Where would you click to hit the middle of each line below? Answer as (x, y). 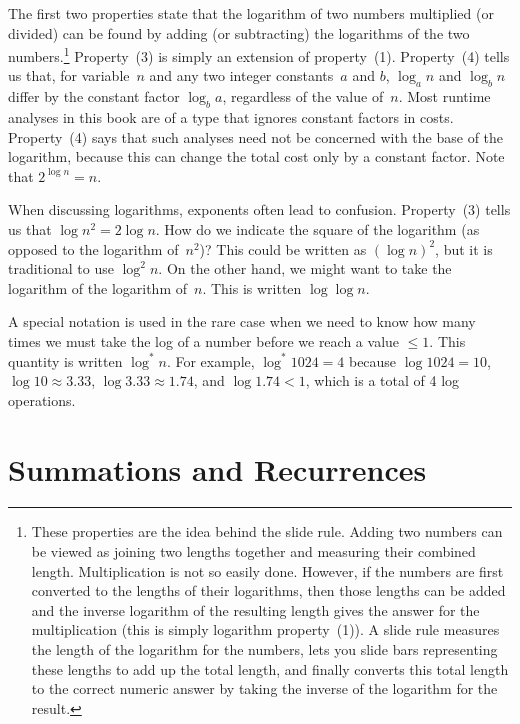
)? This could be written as (283, 248)
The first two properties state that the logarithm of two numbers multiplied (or (251, 13)
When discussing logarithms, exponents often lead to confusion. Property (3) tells (259, 209)
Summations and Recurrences (217, 468)
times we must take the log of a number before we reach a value (204, 340)
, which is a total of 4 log (382, 380)
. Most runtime (444, 96)
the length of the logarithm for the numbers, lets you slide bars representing (264, 649)
